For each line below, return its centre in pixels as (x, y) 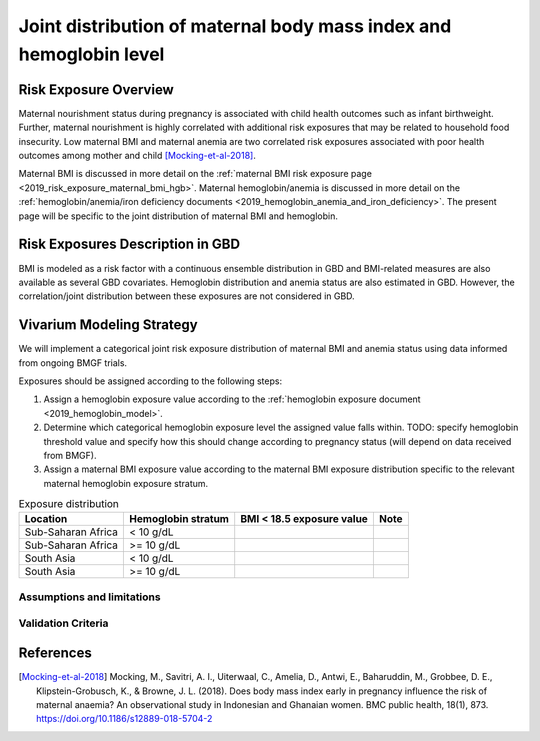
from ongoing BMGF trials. (73, 362)
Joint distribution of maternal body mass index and (235, 26)
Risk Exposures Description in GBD (129, 244)
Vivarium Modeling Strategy (108, 325)
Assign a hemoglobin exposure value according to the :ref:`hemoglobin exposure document (232, 399)
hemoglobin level (91, 54)
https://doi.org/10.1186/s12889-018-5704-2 (124, 719)
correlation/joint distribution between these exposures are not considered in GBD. (186, 296)
